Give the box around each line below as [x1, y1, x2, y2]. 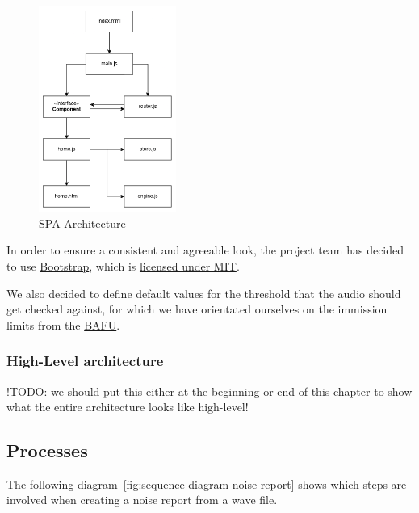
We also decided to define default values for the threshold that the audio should [6, 284, 401, 301]
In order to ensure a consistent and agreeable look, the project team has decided [6, 242, 404, 259]
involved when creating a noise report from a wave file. [6, 491, 278, 508]
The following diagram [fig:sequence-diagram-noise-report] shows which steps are [6, 475, 407, 492]
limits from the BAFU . [6, 316, 120, 333]
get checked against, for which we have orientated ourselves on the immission [6, 301, 388, 317]
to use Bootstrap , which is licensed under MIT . [6, 257, 240, 274]
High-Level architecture [6, 351, 164, 371]
